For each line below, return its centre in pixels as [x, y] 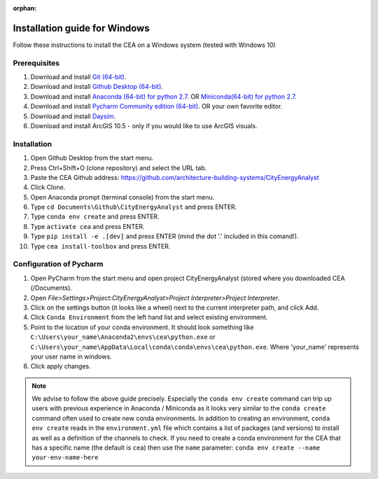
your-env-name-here [65, 458]
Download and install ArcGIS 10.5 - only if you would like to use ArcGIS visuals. [144, 126]
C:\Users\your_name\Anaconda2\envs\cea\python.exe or [123, 337]
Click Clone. [48, 187]
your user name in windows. [71, 356]
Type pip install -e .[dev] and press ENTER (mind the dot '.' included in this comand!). [164, 236]
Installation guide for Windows [81, 28]
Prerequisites [36, 63]
